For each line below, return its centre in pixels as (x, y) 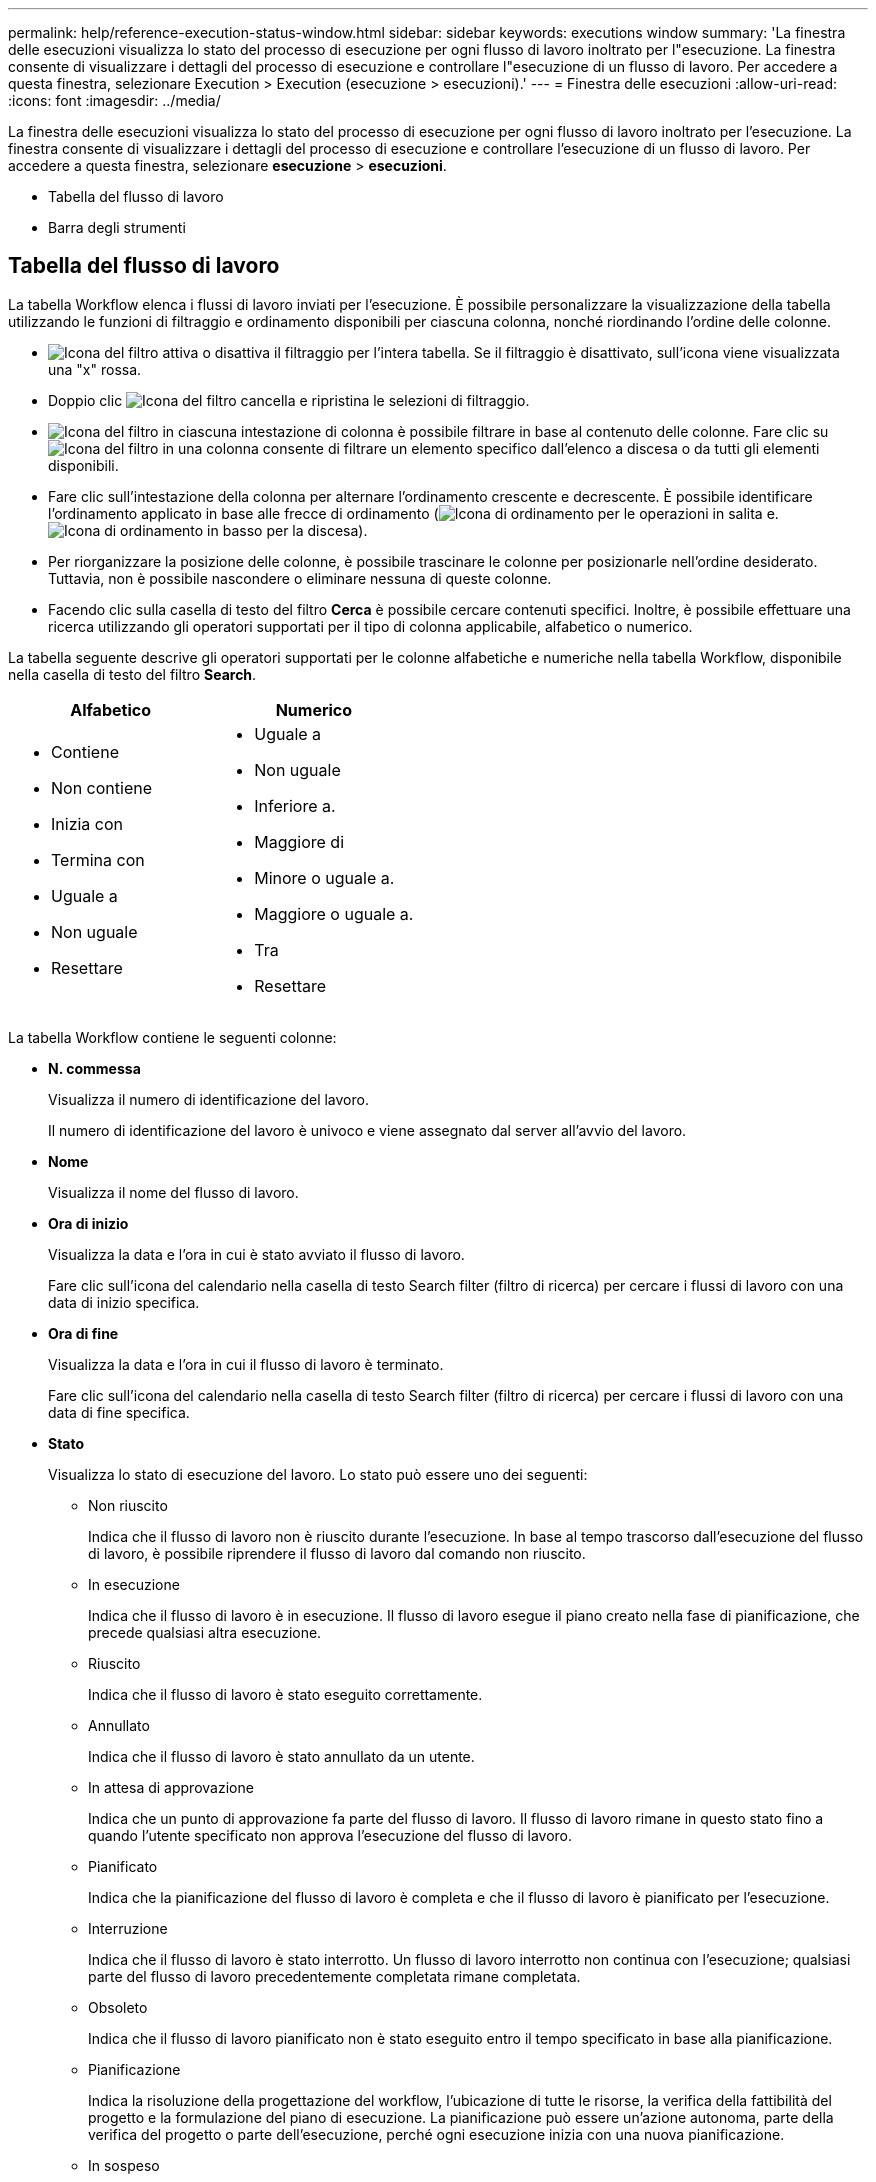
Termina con (98, 859)
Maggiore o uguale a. (334, 913)
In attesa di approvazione (171, 1787)
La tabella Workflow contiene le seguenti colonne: (172, 1037)
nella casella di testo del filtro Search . (132, 674)
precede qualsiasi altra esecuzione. (205, 1632)
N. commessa (94, 1068)
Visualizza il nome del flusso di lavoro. (173, 1192)
